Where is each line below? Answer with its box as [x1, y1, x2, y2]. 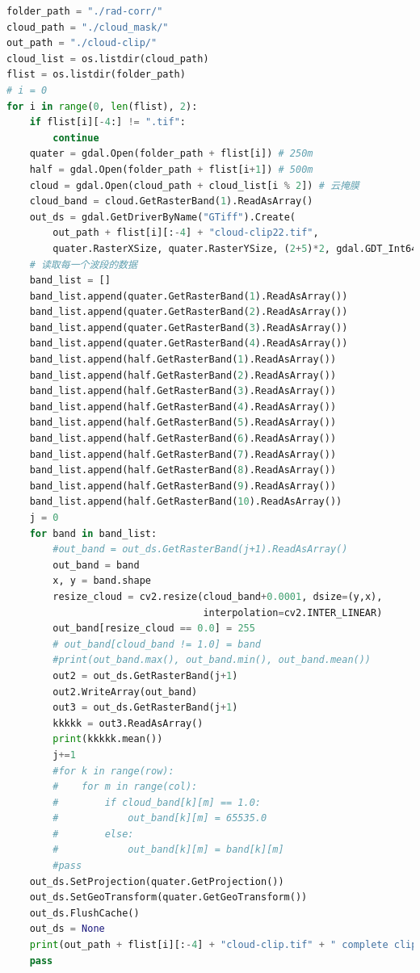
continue [52, 132, 99, 144]
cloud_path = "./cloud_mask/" [6, 21, 169, 33]
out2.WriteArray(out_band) [52, 686, 198, 698]
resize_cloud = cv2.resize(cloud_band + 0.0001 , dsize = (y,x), [52, 590, 383, 602]
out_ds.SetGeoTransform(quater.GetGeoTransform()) [29, 891, 308, 904]
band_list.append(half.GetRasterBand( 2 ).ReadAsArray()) [29, 369, 337, 381]
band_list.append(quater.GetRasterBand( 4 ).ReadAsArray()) [29, 338, 348, 350]
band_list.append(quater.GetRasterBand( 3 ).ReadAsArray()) [29, 321, 348, 333]
